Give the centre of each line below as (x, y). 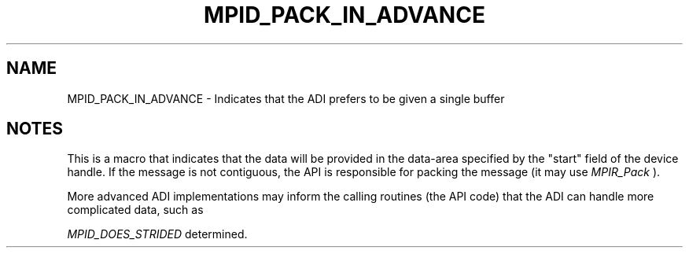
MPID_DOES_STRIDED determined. (157, 234)
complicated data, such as (135, 210)
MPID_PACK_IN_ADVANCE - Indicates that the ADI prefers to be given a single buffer (286, 98)
